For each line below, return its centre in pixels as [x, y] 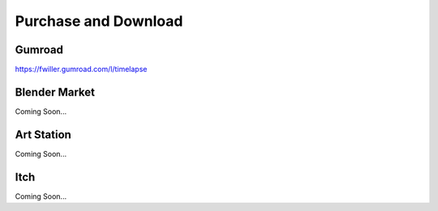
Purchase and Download [99, 21]
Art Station [43, 135]
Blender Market [55, 92]
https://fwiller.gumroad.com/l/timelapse [81, 70]
